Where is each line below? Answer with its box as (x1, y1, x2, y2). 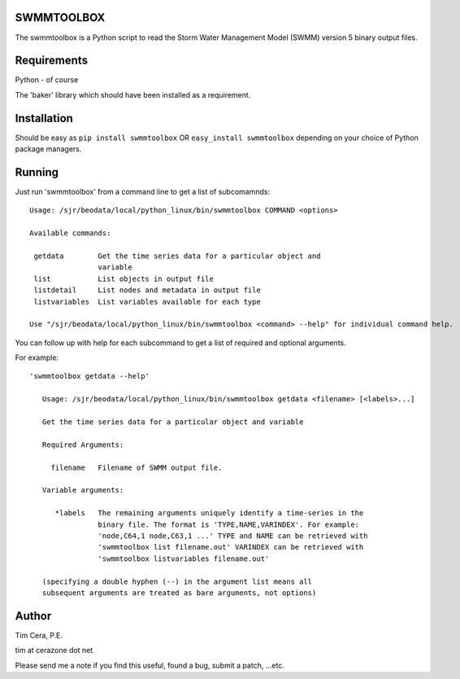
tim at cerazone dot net (15, 646, 93, 655)
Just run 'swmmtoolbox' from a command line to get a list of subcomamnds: (15, 187, 271, 197)
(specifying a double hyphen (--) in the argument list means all (41, 576, 313, 586)
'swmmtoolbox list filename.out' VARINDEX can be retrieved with (98, 542, 364, 552)
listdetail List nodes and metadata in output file (33, 286, 262, 295)
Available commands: (29, 229, 111, 238)
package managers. (15, 144, 82, 154)
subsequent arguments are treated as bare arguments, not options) (41, 588, 317, 598)
